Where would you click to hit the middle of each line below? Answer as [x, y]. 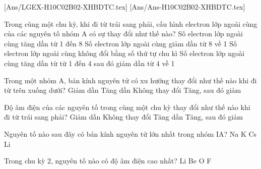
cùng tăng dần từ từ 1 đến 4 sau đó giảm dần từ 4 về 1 [89, 63]
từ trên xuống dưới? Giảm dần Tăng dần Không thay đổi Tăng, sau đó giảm [123, 90]
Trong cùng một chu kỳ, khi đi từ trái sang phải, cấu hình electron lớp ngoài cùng [131, 23]
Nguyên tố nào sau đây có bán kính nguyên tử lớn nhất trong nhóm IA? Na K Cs [130, 133]
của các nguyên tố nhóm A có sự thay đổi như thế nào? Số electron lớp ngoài [123, 34]
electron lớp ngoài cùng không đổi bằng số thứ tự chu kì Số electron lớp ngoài [124, 53]
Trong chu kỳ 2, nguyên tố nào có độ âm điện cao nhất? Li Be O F [108, 161]
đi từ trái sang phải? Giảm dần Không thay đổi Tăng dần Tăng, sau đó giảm [123, 117]
